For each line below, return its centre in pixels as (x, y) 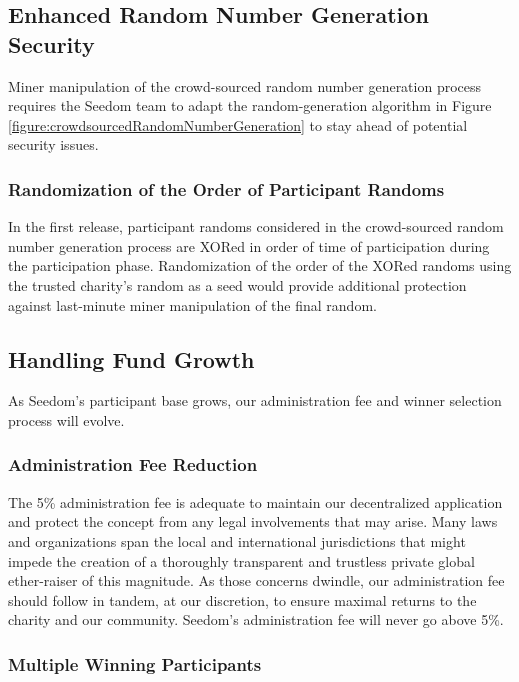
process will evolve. (66, 419)
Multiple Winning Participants (135, 663)
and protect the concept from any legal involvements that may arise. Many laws (253, 521)
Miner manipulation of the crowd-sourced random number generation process (245, 85)
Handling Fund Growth (131, 358)
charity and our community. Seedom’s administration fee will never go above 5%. (256, 619)
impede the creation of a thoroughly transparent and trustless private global (241, 560)
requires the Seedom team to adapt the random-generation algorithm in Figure (250, 105)
